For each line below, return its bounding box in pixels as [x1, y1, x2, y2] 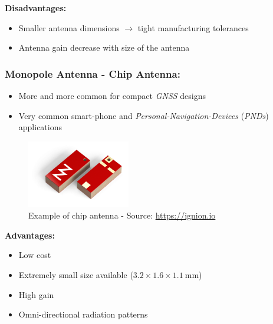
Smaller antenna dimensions [18, 21, 120, 34]
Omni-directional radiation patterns [18, 308, 148, 320]
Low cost [18, 249, 51, 261]
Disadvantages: [5, 2, 67, 14]
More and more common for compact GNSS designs [18, 90, 206, 101]
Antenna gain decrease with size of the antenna [18, 41, 190, 54]
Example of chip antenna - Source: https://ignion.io [28, 209, 216, 221]
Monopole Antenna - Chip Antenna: [5, 66, 180, 81]
